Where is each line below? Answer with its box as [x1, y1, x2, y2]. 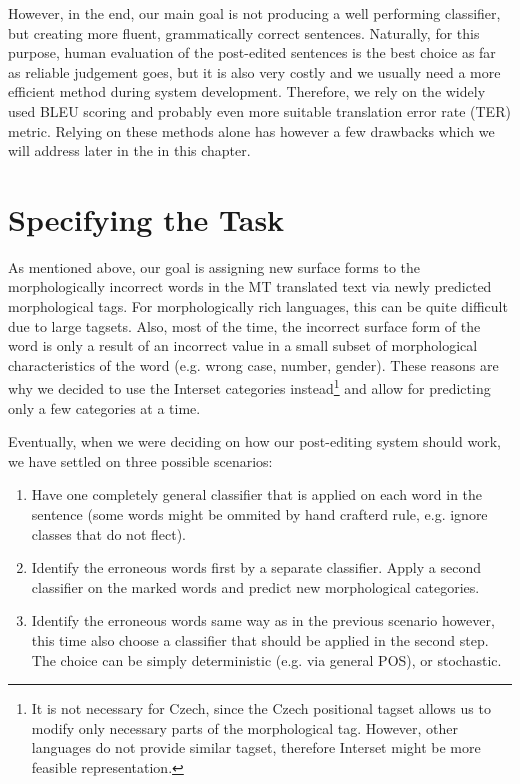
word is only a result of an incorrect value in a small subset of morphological [8, 335, 478, 356]
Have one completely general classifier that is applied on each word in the [31, 484, 483, 505]
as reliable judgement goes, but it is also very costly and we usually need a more [8, 61, 501, 82]
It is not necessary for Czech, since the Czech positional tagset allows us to [31, 698, 491, 719]
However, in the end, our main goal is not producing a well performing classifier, [8, 3, 501, 23]
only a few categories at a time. [8, 397, 201, 418]
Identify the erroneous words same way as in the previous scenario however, [31, 610, 495, 631]
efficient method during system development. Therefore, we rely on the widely [8, 81, 486, 102]
